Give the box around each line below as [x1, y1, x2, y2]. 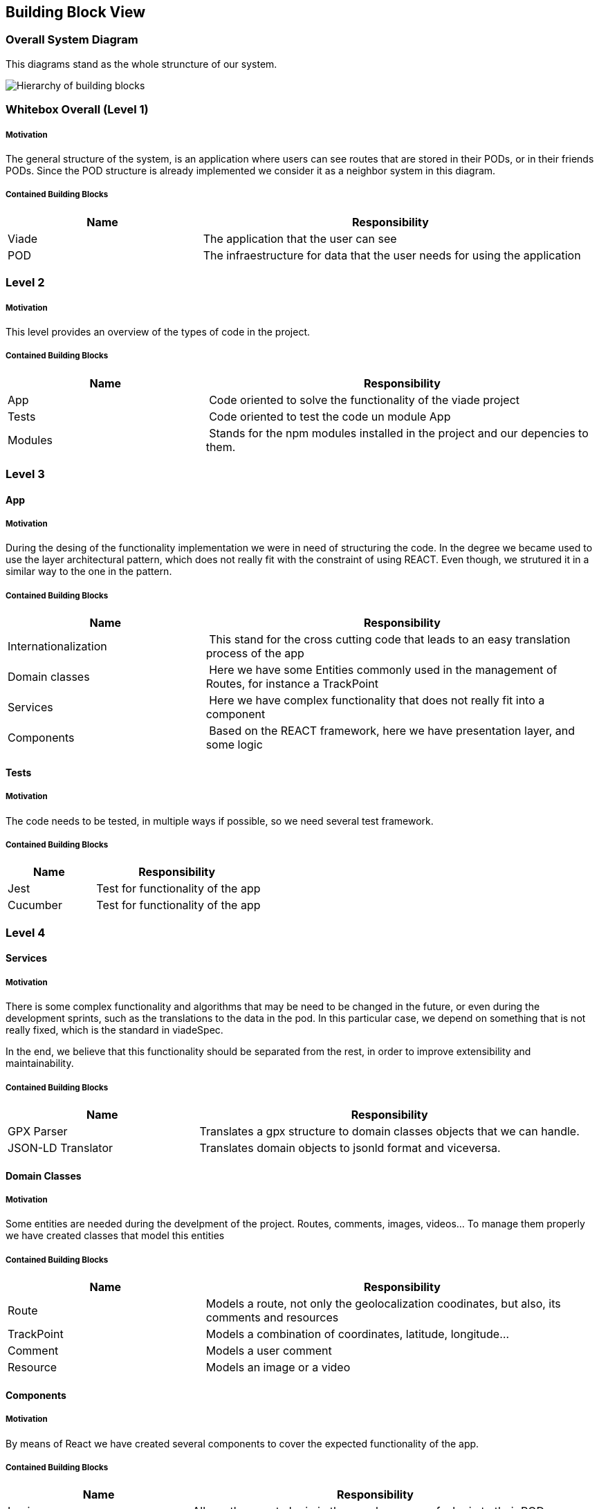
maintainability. [6, 1057, 74, 1070]
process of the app [205, 646, 304, 661]
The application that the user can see [203, 231, 397, 246]
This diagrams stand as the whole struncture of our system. [6, 57, 277, 70]
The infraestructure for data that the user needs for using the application [203, 248, 581, 262]
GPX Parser [8, 1124, 68, 1138]
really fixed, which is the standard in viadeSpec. [6, 1024, 223, 1036]
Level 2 [6, 275, 45, 290]
